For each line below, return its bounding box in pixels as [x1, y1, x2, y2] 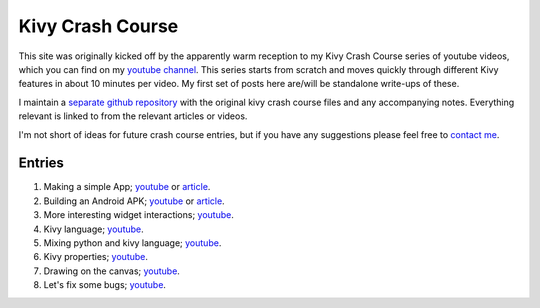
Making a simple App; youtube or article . [43, 181, 211, 193]
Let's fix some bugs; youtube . [43, 279, 167, 291]
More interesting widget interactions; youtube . [43, 209, 234, 221]
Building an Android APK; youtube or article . [43, 195, 225, 207]
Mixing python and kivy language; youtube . [43, 236, 222, 249]
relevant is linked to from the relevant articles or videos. [18, 110, 248, 122]
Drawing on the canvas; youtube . [43, 265, 180, 277]
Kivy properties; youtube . [43, 251, 149, 263]
